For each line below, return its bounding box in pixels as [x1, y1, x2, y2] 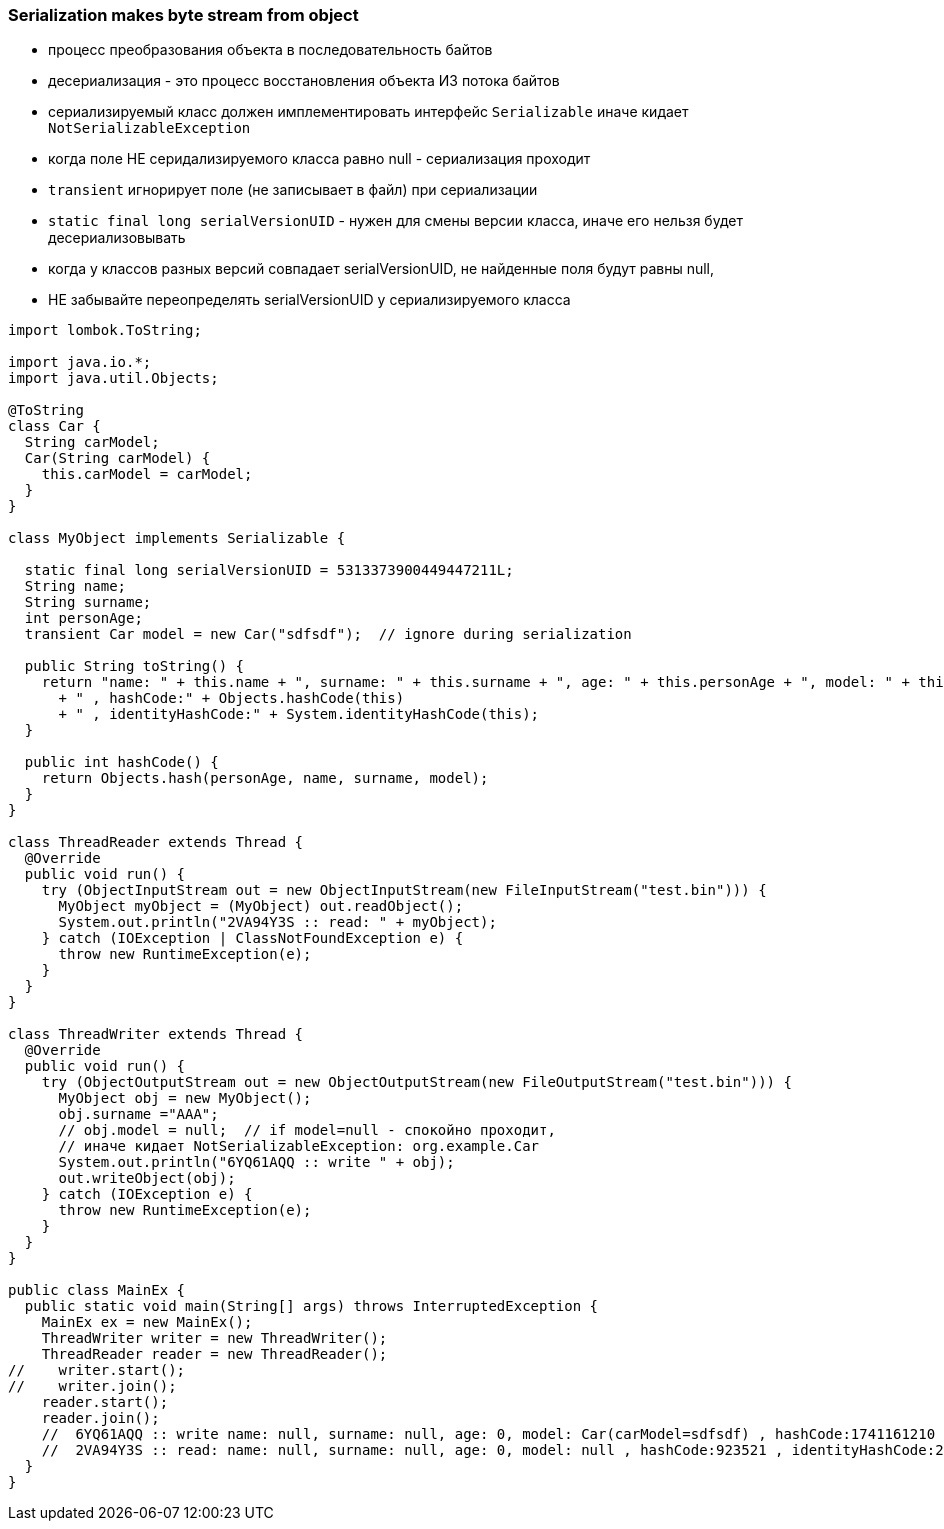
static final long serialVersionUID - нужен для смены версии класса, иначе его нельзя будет [48, 212, 743, 230]
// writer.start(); [8, 1362, 186, 1379]
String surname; [24, 594, 152, 611]
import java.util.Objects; [8, 370, 219, 387]
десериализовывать [48, 229, 186, 247]
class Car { [8, 418, 101, 435]
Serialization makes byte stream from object [8, 5, 359, 25]
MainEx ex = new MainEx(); [41, 1314, 253, 1331]
